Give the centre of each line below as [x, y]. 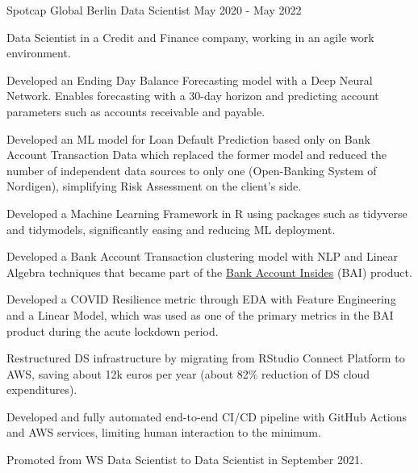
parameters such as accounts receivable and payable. [136, 111]
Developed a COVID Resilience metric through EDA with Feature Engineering [201, 299]
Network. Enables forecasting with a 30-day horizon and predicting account [193, 96]
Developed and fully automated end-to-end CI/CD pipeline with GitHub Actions [207, 416]
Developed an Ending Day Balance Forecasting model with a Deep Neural [190, 80]
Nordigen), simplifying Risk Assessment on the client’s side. [154, 186]
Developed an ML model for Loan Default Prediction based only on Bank [188, 138]
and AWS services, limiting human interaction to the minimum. [164, 432]
